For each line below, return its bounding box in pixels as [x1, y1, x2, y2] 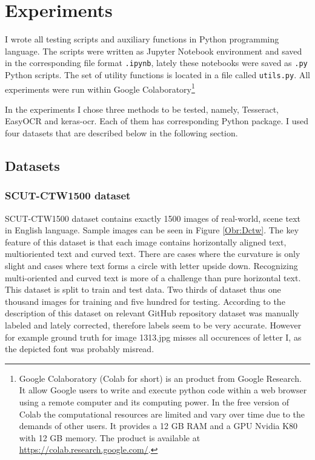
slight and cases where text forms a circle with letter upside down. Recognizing [5, 259, 298, 272]
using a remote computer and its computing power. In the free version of [19, 395, 290, 408]
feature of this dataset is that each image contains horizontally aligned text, [5, 235, 287, 248]
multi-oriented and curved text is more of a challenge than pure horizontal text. [5, 271, 301, 284]
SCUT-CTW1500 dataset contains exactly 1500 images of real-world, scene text [5, 212, 300, 224]
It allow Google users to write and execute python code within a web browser [19, 384, 307, 396]
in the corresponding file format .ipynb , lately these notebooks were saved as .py [5, 56, 308, 69]
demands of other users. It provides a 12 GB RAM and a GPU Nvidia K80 [19, 419, 298, 432]
